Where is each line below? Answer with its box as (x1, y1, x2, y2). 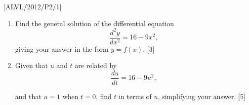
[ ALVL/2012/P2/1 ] (3, 1, 62, 11)
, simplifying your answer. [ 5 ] (158, 91, 246, 101)
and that (15, 91, 41, 101)
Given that (15, 60, 48, 70)
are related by (75, 60, 117, 70)
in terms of (119, 91, 152, 101)
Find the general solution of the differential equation (15, 18, 174, 28)
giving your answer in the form (15, 43, 109, 54)
